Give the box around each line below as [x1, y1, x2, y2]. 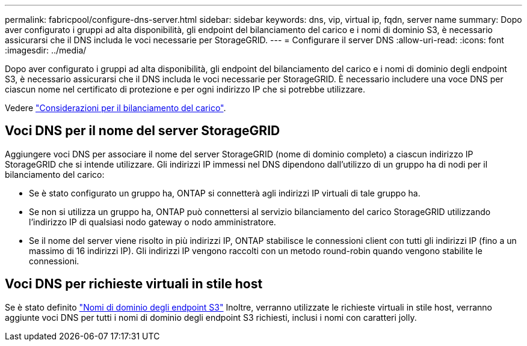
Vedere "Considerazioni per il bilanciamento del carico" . [5, 103, 226, 113]
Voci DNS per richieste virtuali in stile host [5, 276, 263, 292]
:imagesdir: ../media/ [5, 45, 87, 55]
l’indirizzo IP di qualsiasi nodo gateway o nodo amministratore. [29, 216, 276, 227]
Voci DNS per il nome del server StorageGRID [5, 123, 280, 139]
